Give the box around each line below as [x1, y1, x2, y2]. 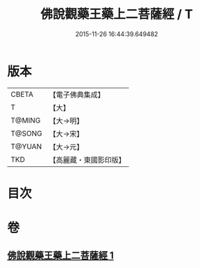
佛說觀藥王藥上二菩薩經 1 [7, 250, 115, 262]
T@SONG [10, 128, 43, 138]
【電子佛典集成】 [49, 90, 106, 100]
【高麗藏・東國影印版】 [49, 155, 126, 164]
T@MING [10, 116, 41, 125]
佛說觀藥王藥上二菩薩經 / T [40, 6, 193, 22]
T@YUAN [10, 141, 42, 151]
